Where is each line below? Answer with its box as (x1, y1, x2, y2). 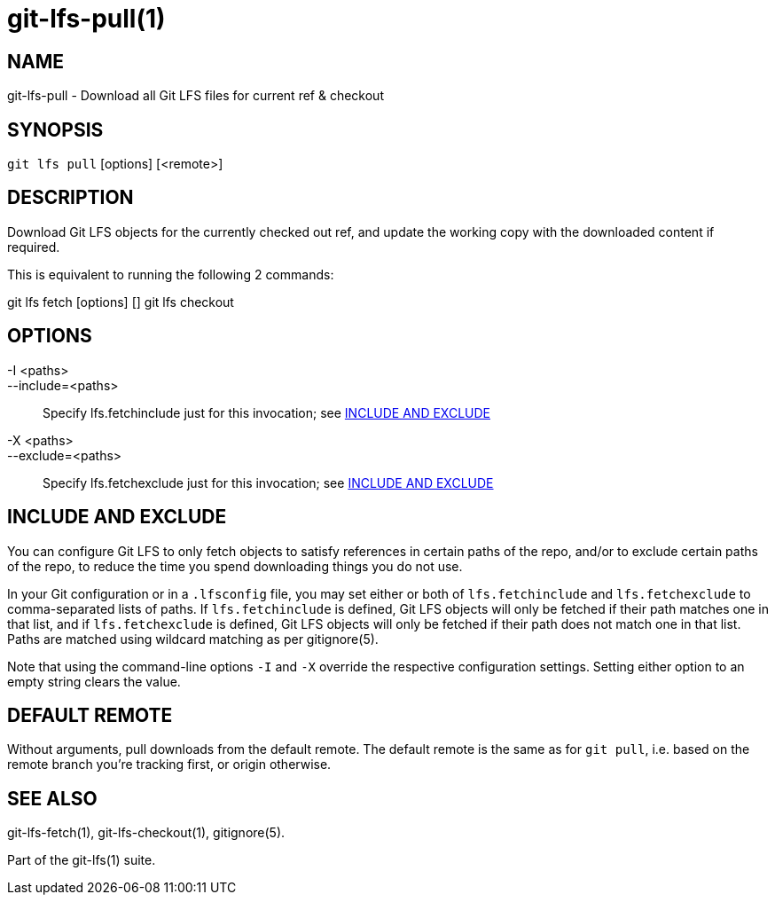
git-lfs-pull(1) (7, 4, 166, 34)
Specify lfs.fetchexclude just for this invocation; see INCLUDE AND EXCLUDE (43, 475, 494, 490)
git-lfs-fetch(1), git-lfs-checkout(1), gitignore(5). (7, 825, 286, 841)
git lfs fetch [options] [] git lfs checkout (7, 294, 234, 310)
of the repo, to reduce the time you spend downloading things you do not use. (7, 558, 463, 574)
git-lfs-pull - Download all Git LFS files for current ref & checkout (7, 88, 384, 104)
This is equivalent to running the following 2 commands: (7, 266, 334, 282)
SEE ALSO (7, 787, 98, 810)
